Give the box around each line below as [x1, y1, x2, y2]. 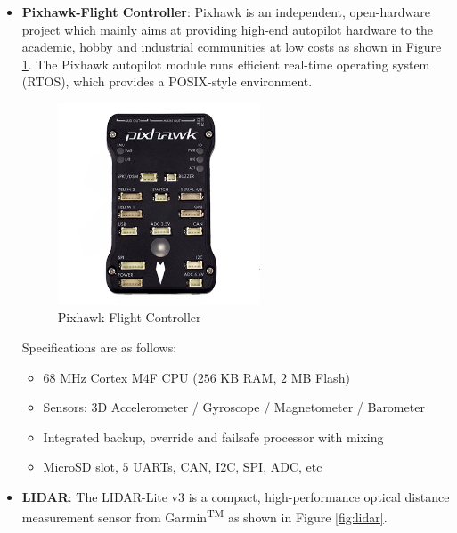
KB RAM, [220, 367, 277, 386]
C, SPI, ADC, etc [226, 457, 322, 476]
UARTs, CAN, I [133, 457, 221, 476]
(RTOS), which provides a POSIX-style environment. [21, 72, 313, 91]
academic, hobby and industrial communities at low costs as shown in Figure [21, 37, 442, 56]
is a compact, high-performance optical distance [188, 487, 450, 505]
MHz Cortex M [60, 367, 143, 386]
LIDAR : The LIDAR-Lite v [21, 487, 179, 505]
